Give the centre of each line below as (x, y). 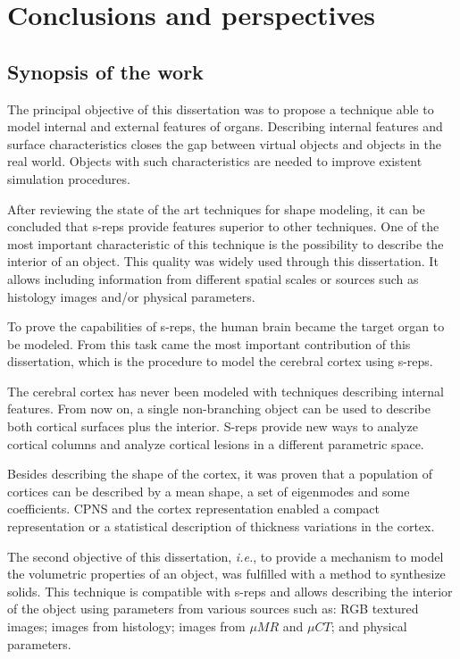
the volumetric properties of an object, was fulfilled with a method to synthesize (226, 574)
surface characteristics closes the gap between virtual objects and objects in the (224, 143)
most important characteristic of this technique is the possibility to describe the (226, 243)
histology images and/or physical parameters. (131, 296)
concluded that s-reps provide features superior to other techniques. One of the (223, 226)
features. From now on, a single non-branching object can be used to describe (219, 409)
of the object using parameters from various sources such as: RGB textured (213, 609)
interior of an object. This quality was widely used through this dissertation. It (223, 261)
